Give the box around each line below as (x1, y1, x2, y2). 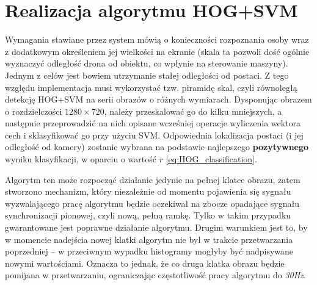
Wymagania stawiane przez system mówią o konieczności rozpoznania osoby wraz (5, 33, 309, 46)
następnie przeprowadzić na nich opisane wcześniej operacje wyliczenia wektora (5, 117, 301, 129)
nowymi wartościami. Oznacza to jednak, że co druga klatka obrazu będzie (5, 256, 285, 269)
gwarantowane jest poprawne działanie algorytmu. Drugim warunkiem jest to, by (5, 221, 308, 234)
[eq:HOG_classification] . (166, 153, 257, 165)
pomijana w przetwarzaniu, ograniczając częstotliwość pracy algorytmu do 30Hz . (5, 269, 306, 281)
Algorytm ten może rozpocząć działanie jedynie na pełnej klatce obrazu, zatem (5, 173, 301, 186)
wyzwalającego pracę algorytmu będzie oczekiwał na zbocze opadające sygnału (5, 197, 300, 209)
